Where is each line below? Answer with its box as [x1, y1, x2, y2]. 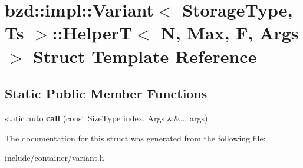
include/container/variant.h [5, 151, 104, 164]
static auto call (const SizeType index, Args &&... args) [5, 111, 208, 124]
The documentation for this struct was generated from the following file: [5, 131, 266, 144]
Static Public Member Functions [5, 84, 208, 103]
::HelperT [52, 21, 133, 45]
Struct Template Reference [33, 44, 257, 68]
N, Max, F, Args [160, 21, 299, 45]
